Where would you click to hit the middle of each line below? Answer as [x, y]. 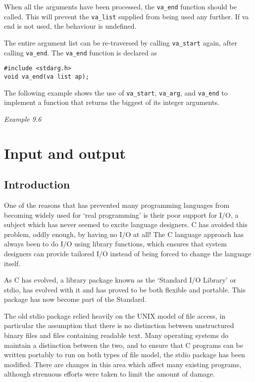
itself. [12, 263]
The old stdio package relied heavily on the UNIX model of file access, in [115, 315]
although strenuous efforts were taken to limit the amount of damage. [110, 374]
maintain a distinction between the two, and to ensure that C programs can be [124, 345]
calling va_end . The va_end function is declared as [80, 52]
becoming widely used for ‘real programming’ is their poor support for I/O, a [121, 215]
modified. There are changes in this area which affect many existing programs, [123, 364]
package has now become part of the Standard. [75, 299]
